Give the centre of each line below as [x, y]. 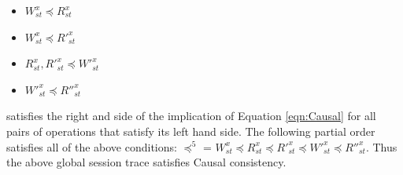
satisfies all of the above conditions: [92, 146]
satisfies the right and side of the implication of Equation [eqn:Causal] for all [191, 116]
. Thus [381, 146]
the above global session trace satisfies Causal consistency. [146, 162]
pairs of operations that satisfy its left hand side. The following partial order [191, 131]
